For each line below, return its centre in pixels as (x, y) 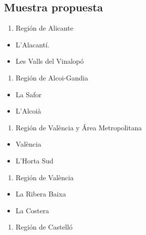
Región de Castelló (44, 227)
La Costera (32, 210)
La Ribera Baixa (41, 194)
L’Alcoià (28, 111)
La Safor (28, 94)
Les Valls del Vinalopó (50, 61)
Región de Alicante (44, 28)
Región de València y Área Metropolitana (79, 127)
